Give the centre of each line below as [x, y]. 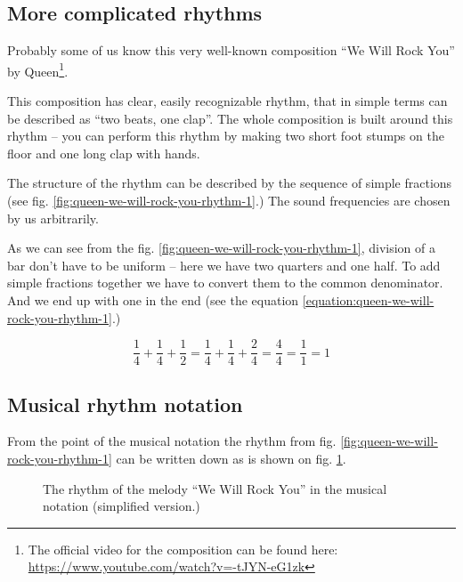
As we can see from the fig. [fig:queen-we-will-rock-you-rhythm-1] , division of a [222, 248]
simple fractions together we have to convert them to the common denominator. [225, 283]
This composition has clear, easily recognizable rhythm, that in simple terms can [227, 101]
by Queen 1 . [38, 69]
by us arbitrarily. [53, 218]
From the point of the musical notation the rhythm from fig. [172, 441]
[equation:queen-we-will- [368, 299]
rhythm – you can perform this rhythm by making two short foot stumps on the [226, 136]
